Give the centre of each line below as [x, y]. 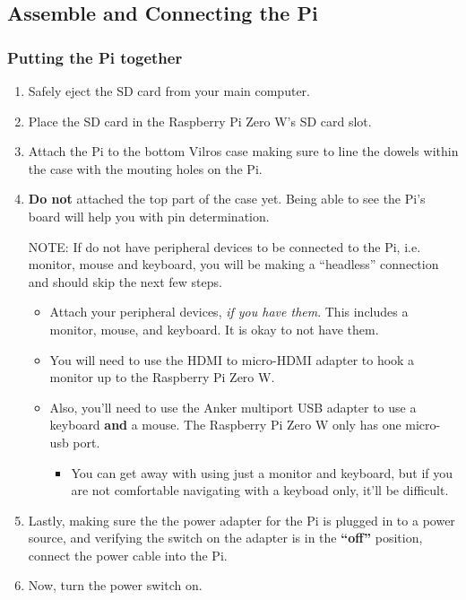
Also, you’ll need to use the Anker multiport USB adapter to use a [233, 407]
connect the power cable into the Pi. [128, 555]
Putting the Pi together [95, 57]
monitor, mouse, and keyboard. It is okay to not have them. [214, 329]
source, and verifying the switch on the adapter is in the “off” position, [225, 538]
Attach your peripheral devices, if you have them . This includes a [229, 312]
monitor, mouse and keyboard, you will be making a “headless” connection [233, 264]
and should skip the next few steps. [125, 281]
